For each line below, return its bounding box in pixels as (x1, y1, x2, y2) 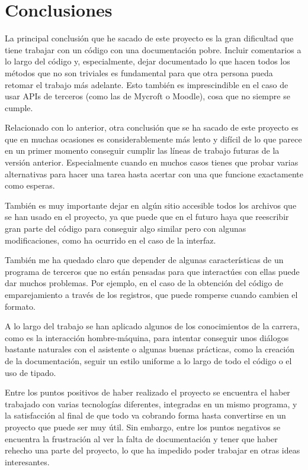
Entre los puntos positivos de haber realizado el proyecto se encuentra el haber (5, 386, 290, 398)
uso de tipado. (5, 366, 56, 378)
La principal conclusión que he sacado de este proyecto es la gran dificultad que (5, 32, 294, 44)
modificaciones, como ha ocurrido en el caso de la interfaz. (5, 234, 216, 246)
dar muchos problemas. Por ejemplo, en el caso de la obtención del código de (5, 277, 283, 289)
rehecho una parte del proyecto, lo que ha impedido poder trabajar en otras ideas (5, 444, 300, 456)
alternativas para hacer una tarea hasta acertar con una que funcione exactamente (5, 167, 303, 180)
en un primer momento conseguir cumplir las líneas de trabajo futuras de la (5, 144, 280, 157)
